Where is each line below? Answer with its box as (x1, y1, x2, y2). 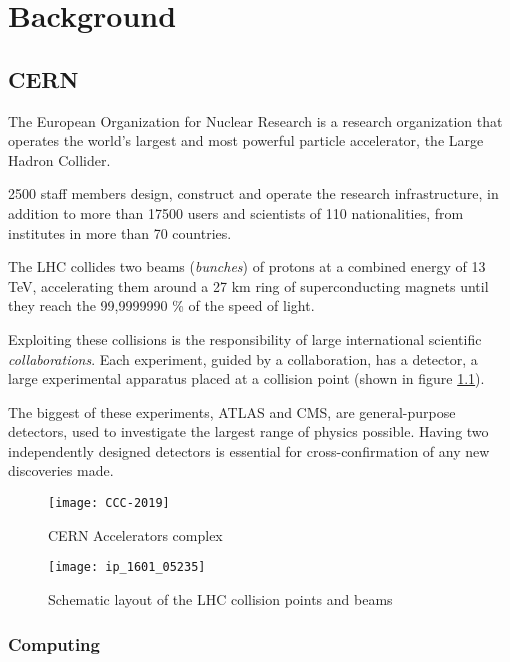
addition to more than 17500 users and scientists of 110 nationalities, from (8, 202, 464, 223)
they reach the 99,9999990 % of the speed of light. (8, 295, 315, 316)
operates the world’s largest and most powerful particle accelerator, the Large (8, 130, 484, 151)
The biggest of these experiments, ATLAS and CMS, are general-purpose (8, 401, 456, 422)
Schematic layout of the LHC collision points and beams (48, 588, 393, 609)
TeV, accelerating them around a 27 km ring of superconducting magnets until (8, 275, 489, 296)
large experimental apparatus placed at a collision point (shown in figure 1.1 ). (8, 368, 485, 389)
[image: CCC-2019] (48, 496, 170, 511)
